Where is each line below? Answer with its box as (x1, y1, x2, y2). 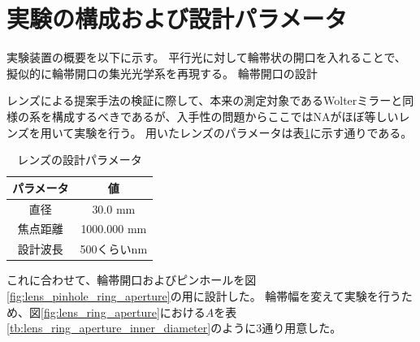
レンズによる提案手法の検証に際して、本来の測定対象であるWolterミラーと (6, 92, 403, 109)
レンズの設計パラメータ (17, 151, 142, 168)
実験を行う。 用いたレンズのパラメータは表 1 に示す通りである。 (74, 123, 413, 141)
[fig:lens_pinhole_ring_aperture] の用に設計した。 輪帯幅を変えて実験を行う (6, 287, 401, 304)
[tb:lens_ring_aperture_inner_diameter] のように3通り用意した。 (6, 319, 342, 336)
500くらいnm (80, 240, 148, 258)
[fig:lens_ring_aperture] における (41, 303, 206, 320)
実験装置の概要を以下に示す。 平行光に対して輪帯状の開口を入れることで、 (6, 49, 406, 66)
